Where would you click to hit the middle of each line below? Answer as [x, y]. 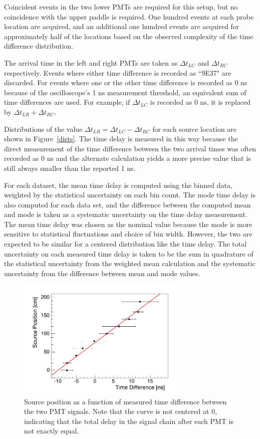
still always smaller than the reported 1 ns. [70, 168]
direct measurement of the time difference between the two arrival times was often [130, 148]
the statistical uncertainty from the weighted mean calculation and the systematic [130, 263]
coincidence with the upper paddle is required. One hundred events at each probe [129, 16]
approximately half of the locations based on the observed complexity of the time [129, 36]
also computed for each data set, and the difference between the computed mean [127, 204]
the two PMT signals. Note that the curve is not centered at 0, [121, 411]
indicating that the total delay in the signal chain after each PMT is [129, 421]
